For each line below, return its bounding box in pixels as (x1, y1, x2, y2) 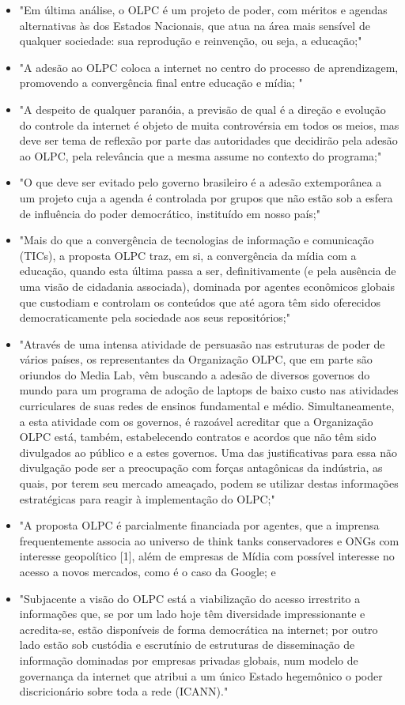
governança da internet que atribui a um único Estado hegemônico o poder (19, 667, 383, 684)
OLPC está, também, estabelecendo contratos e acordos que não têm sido (19, 428, 377, 445)
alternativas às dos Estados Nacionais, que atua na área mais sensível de (19, 17, 370, 33)
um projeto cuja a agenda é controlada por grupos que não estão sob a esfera (19, 189, 393, 205)
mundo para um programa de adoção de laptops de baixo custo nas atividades (19, 382, 399, 398)
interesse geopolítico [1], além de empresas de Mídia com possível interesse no (19, 548, 395, 564)
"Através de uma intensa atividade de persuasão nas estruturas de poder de (19, 335, 385, 352)
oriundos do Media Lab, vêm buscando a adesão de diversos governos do (19, 366, 370, 383)
